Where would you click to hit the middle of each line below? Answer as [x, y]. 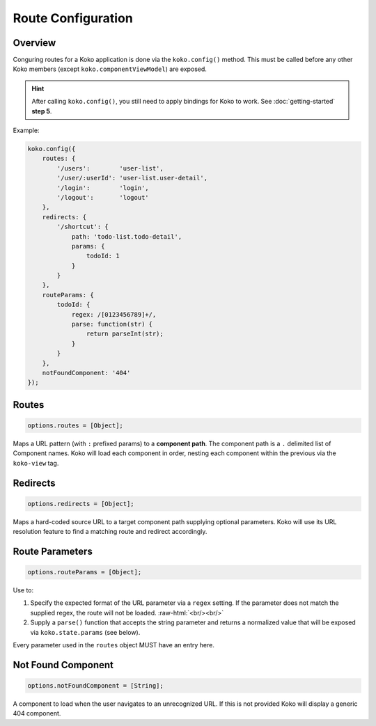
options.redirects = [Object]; [81, 504]
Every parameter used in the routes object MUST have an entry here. [114, 645]
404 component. [37, 713]
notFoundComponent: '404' [86, 373]
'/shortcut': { [83, 227]
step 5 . [42, 111]
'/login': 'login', [103, 188]
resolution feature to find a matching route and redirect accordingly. [110, 532]
